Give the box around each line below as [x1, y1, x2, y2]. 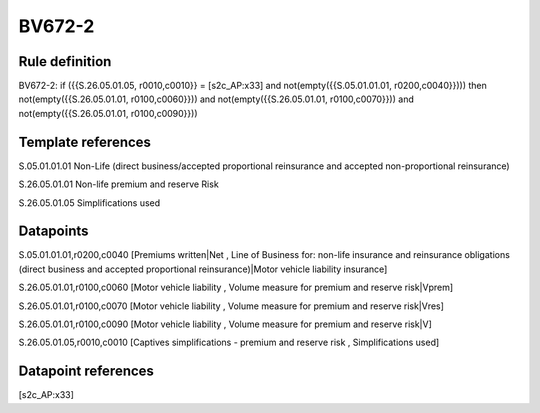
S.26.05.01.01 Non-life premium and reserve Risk [18, 178, 219, 190]
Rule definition [18, 53, 112, 70]
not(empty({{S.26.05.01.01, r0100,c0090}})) [18, 107, 199, 119]
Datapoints [18, 223, 89, 240]
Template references [18, 133, 152, 150]
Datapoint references [18, 363, 155, 380]
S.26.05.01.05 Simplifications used [18, 196, 161, 209]
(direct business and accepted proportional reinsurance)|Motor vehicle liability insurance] [18, 263, 388, 275]
